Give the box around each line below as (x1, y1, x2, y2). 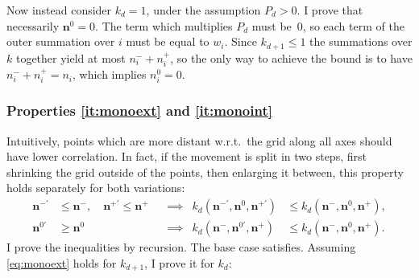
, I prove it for (144, 254, 214, 271)
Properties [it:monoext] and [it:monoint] (6, 100, 272, 121)
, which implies (72, 66, 147, 83)
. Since (224, 33, 257, 50)
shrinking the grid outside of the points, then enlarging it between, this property (6, 163, 404, 180)
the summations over (309, 33, 413, 50)
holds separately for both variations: (6, 179, 185, 196)
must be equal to (126, 33, 209, 50)
